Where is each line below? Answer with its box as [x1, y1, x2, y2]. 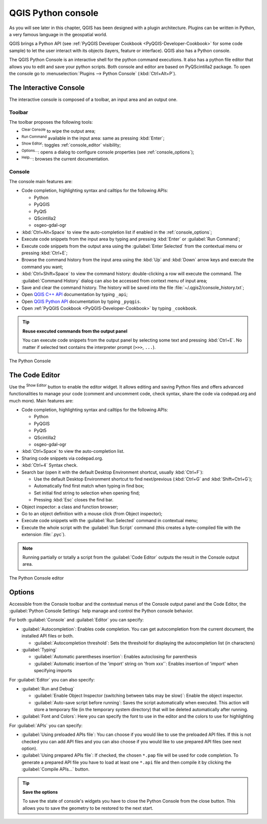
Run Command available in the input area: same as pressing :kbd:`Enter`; [21, 134, 165, 141]
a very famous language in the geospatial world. [9, 31, 107, 37]
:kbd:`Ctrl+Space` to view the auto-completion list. [21, 448, 125, 454]
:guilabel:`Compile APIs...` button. [21, 766, 90, 772]
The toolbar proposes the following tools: [9, 119, 93, 125]
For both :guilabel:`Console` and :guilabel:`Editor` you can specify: [9, 617, 144, 623]
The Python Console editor [9, 575, 64, 581]
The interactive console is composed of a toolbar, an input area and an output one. [9, 97, 178, 102]
